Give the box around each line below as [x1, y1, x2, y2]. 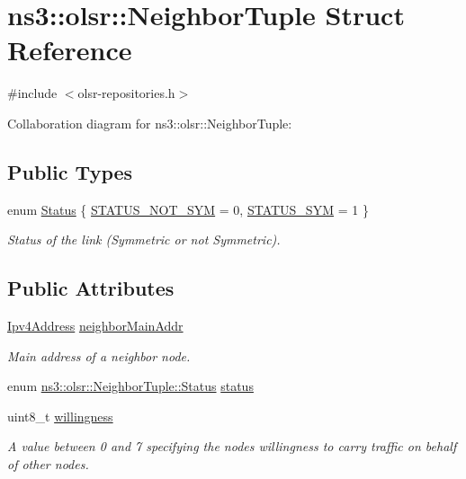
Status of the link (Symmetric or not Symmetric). [7, 230, 281, 249]
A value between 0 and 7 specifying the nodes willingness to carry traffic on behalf [7, 437, 457, 456]
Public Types [7, 157, 133, 185]
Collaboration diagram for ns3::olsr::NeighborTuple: [7, 113, 292, 132]
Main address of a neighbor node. [7, 346, 191, 365]
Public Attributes [7, 274, 175, 302]
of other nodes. [7, 455, 89, 474]
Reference [7, 31, 132, 68]
